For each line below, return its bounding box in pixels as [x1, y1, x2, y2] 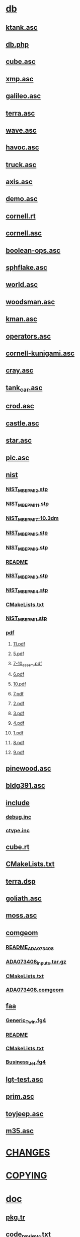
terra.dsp [6, 877, 36, 886]
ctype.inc [6, 827, 30, 834]
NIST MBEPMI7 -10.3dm [6, 515, 59, 523]
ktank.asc [6, 23, 38, 32]
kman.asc [6, 315, 37, 324]
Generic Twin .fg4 [6, 1017, 46, 1025]
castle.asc [6, 419, 39, 427]
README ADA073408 [6, 943, 54, 951]
